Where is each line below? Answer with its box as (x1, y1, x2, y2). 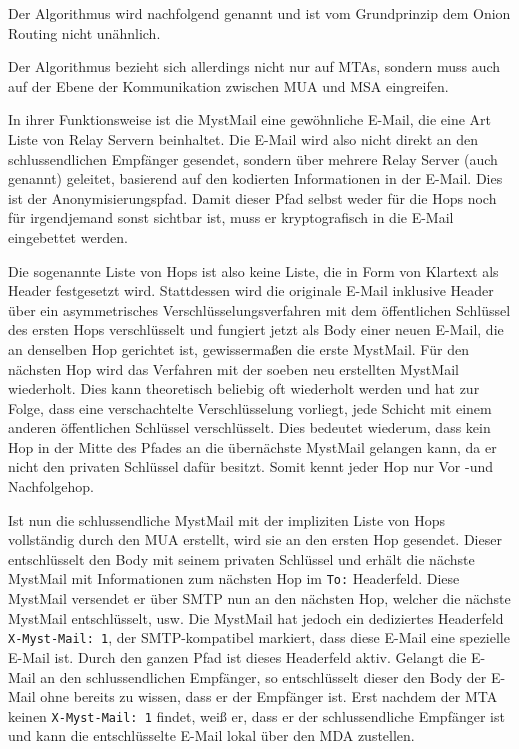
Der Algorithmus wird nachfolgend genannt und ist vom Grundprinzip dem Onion (8, 3, 511, 23)
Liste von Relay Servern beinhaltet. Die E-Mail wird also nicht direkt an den (8, 128, 479, 149)
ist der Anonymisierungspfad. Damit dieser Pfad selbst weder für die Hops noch (8, 187, 497, 208)
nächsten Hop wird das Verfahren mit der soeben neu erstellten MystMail (8, 358, 459, 379)
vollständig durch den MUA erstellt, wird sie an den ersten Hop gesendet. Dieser (8, 529, 502, 550)
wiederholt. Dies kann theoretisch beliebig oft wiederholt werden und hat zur (8, 378, 480, 399)
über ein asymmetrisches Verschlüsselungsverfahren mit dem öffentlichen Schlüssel (8, 299, 511, 320)
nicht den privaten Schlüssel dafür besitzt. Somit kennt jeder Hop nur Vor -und (8, 456, 494, 477)
